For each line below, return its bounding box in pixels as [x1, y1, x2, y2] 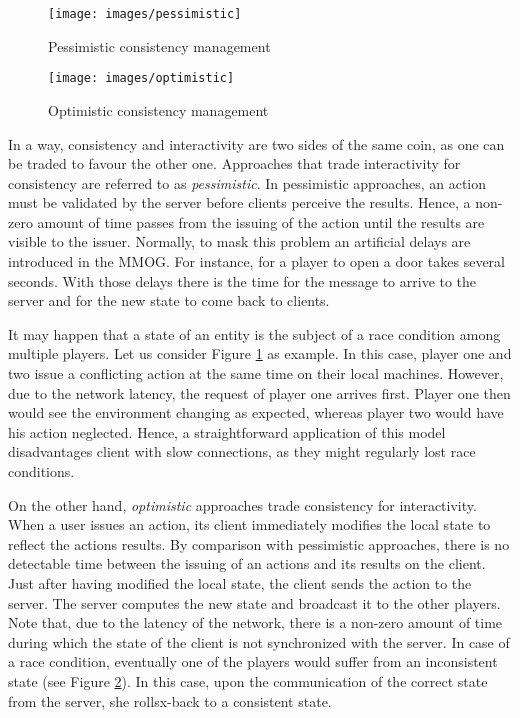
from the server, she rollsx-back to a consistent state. [8, 690, 332, 711]
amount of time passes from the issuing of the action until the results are [37, 211, 485, 232]
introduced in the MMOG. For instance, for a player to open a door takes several [8, 251, 505, 272]
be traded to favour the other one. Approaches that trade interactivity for [8, 153, 461, 174]
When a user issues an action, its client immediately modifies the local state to [8, 514, 491, 535]
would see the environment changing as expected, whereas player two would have [8, 402, 504, 423]
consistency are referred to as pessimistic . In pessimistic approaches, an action [8, 172, 487, 193]
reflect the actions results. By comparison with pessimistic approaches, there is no [8, 533, 510, 554]
